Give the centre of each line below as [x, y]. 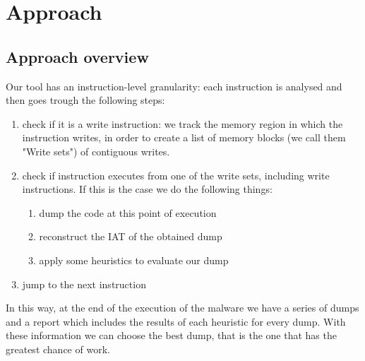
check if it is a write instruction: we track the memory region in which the [182, 123]
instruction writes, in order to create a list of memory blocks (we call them [184, 137]
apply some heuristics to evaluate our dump [134, 260]
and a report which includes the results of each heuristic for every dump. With [176, 321]
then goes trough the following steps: [85, 100]
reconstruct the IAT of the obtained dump [131, 236]
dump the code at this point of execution [128, 212]
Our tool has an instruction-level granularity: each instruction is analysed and [174, 86]
